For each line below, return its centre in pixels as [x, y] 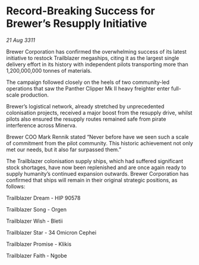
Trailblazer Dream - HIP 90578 [44, 198]
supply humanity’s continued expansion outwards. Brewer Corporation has [97, 173]
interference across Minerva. [42, 125]
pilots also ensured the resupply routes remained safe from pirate [86, 119]
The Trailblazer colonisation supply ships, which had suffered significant [95, 161]
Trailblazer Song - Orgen [37, 209]
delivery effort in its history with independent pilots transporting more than [97, 64]
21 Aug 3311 [21, 40]
